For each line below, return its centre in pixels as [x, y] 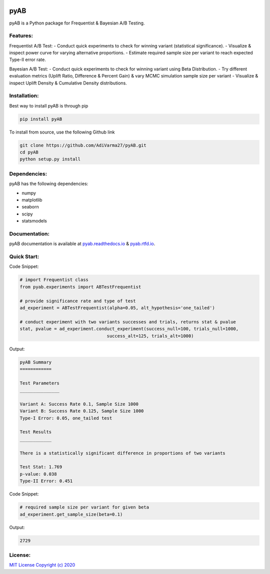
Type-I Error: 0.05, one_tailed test [66, 418]
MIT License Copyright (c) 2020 [42, 565]
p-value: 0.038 [38, 474]
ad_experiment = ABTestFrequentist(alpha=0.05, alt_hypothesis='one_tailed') [117, 308]
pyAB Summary [36, 362]
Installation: [24, 96]
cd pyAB [29, 152]
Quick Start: [24, 256]
